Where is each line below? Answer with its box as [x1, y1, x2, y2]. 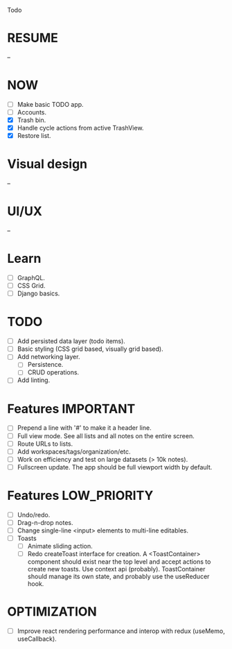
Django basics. [17, 289, 60, 297]
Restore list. [17, 132, 51, 140]
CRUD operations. [27, 368, 80, 377]
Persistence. [27, 361, 64, 369]
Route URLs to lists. [17, 440, 73, 448]
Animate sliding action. [27, 542, 93, 550]
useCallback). [17, 634, 57, 643]
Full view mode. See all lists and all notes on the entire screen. [17, 431, 195, 440]
